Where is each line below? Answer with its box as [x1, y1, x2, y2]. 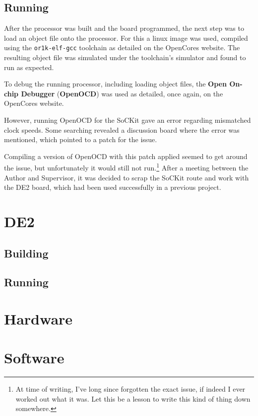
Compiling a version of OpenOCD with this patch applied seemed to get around [4, 151, 248, 161]
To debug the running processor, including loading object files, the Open [4, 79, 227, 89]
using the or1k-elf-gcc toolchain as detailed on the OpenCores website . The [4, 42, 240, 53]
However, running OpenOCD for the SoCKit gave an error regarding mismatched [4, 115, 251, 125]
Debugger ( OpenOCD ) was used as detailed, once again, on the [21, 88, 223, 98]
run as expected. [4, 62, 54, 72]
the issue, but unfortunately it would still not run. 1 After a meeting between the [4, 161, 249, 173]
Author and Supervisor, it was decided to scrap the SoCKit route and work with [4, 172, 249, 182]
